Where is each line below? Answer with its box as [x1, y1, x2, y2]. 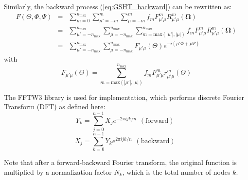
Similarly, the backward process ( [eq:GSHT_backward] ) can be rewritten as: [4, 1, 232, 11]
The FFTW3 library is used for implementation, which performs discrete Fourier [4, 92, 244, 102]
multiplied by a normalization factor [4, 166, 112, 177]
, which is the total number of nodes [122, 166, 230, 177]
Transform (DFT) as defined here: [4, 101, 106, 112]
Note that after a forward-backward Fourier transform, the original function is [4, 157, 237, 167]
